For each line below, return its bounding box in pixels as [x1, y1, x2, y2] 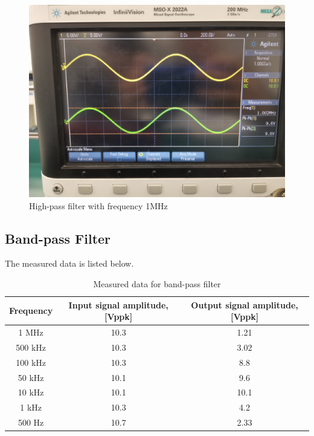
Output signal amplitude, [191, 298, 298, 311]
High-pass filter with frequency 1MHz [29, 199, 168, 212]
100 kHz [16, 356, 46, 368]
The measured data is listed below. [5, 257, 134, 270]
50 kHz [18, 371, 44, 383]
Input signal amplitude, [68, 298, 168, 311]
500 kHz [16, 340, 46, 353]
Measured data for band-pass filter [93, 277, 221, 290]
